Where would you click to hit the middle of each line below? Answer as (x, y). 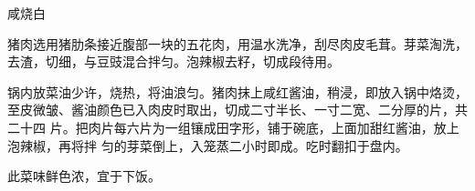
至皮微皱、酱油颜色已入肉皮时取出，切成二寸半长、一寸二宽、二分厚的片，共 (237, 110)
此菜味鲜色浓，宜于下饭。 (84, 176)
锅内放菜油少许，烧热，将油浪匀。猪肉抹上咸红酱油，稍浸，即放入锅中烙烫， (237, 91)
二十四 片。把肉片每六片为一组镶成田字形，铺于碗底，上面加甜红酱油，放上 (233, 127)
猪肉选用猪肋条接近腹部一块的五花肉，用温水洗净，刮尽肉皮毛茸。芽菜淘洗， (237, 43)
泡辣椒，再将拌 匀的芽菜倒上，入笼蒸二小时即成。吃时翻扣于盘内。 (208, 145)
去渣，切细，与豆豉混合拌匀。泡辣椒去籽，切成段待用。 (174, 61)
